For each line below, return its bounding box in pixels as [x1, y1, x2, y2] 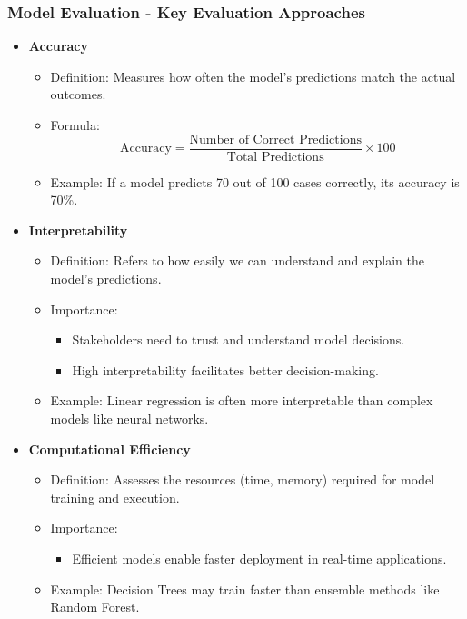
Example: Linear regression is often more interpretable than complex [50, 391, 433, 410]
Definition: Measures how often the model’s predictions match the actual [50, 66, 456, 85]
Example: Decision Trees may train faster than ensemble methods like [50, 579, 440, 598]
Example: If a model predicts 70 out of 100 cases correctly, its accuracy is [50, 172, 460, 191]
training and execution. [50, 487, 180, 506]
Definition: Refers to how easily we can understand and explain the [50, 251, 424, 270]
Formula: [50, 115, 100, 134]
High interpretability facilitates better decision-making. [72, 360, 379, 379]
